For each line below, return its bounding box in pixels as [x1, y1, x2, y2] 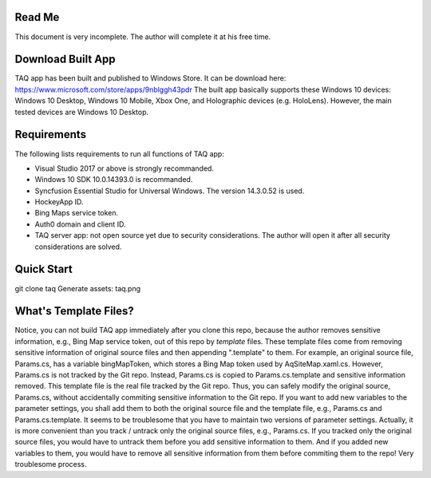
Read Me [14, 10, 60, 24]
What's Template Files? [14, 304, 135, 318]
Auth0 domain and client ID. [34, 219, 126, 229]
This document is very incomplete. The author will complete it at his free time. [14, 32, 271, 41]
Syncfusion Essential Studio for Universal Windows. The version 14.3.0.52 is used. [34, 186, 305, 196]
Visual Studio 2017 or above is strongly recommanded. [34, 164, 215, 173]
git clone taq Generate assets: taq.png [14, 283, 141, 293]
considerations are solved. [34, 242, 122, 251]
